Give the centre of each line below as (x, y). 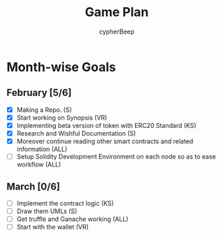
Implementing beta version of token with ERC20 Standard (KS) (106, 125)
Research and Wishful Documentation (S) (76, 133)
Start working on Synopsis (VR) (62, 117)
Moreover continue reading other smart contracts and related (105, 141)
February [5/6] (39, 93)
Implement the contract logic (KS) (65, 203)
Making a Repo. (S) (44, 110)
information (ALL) (42, 149)
